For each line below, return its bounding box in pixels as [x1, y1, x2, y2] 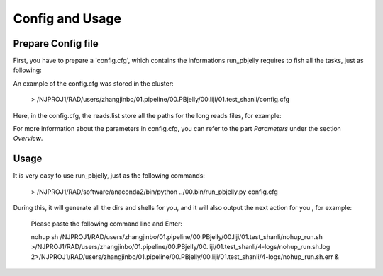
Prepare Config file [13, 38, 99, 50]
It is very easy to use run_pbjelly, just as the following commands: [13, 171, 206, 180]
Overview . [13, 134, 43, 143]
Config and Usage [13, 11, 122, 26]
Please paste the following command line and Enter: [30, 219, 183, 228]
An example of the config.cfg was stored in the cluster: [13, 79, 174, 88]
